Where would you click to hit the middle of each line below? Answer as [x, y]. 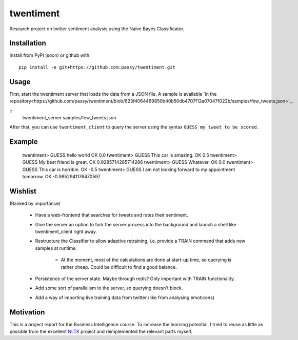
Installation [28, 43]
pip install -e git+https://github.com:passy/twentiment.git [97, 67]
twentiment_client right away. [66, 231]
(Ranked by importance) [35, 203]
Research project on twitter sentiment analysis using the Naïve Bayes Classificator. [97, 29]
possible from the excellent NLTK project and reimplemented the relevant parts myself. [101, 331]
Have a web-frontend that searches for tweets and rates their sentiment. [112, 215]
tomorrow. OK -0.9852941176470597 [62, 176]
